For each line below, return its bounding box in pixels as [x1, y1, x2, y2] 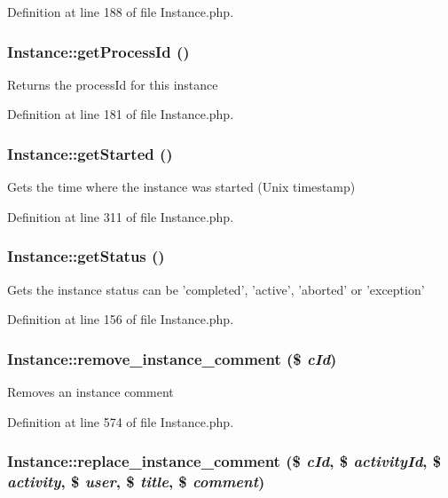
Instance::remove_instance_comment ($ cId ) [7, 347, 337, 369]
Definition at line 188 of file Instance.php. [7, 3, 234, 20]
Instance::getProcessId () [7, 40, 190, 62]
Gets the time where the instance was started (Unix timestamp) [7, 178, 356, 196]
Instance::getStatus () [7, 245, 165, 267]
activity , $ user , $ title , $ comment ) [7, 470, 265, 493]
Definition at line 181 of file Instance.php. [7, 105, 234, 123]
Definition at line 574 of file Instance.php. [7, 412, 234, 431]
